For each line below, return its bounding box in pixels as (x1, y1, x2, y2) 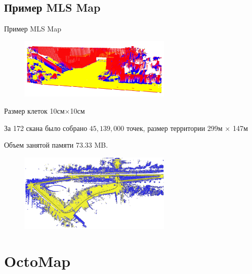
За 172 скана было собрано (4, 122, 88, 133)
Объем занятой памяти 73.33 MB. (4, 140, 108, 150)
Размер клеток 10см (4, 105, 65, 116)
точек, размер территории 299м (126, 122, 223, 133)
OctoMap (4, 250, 71, 271)
